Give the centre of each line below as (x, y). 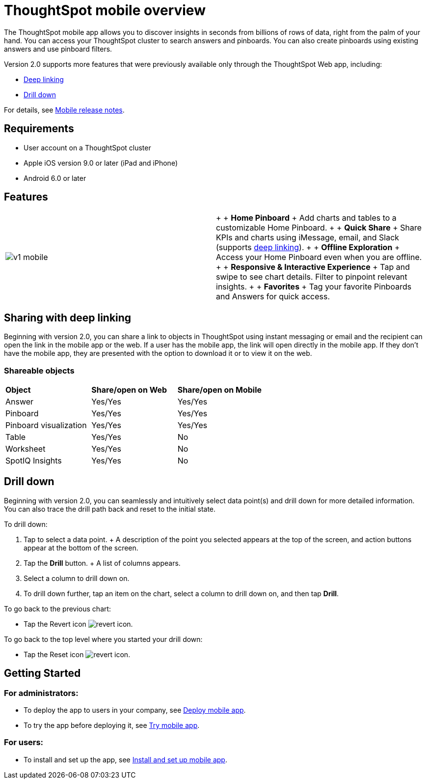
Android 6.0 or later (55, 178)
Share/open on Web (129, 390)
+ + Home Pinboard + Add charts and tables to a (306, 218)
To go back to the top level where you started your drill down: (103, 639)
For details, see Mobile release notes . (64, 110)
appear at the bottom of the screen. (81, 548)
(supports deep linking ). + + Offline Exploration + (308, 247)
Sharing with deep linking (68, 318)
